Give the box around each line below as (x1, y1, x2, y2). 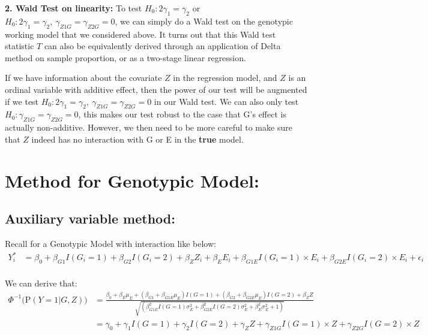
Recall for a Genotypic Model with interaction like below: (5, 237, 216, 249)
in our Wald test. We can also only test (154, 95, 299, 107)
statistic (5, 40, 34, 52)
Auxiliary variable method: (5, 209, 175, 228)
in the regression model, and (173, 71, 277, 84)
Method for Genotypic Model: (5, 168, 259, 192)
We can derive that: (5, 276, 77, 289)
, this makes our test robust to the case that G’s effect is (78, 108, 286, 120)
